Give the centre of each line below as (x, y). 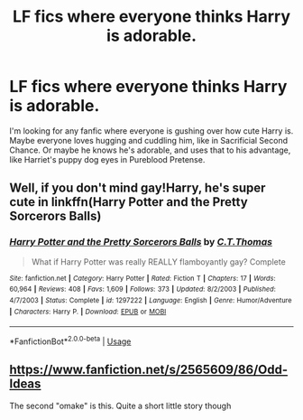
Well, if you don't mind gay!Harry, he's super (138, 188)
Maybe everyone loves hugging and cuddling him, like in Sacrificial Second (149, 140)
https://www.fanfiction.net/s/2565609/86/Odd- (149, 370)
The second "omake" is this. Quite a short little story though (120, 406)
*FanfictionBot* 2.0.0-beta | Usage (70, 341)
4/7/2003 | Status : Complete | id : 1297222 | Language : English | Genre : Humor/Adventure (151, 300)
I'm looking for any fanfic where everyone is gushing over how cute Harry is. (151, 131)
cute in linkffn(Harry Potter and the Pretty (129, 202)
